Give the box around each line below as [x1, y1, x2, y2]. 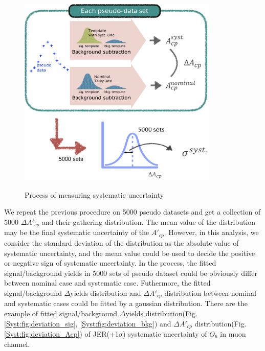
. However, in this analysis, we [164, 227, 259, 238]
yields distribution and [70, 287, 141, 298]
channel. [4, 338, 30, 349]
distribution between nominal [164, 287, 256, 298]
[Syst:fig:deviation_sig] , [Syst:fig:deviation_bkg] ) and [4, 318, 171, 329]
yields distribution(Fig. [125, 308, 197, 318]
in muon [220, 329, 246, 339]
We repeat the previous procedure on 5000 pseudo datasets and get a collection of [4, 206, 261, 217]
